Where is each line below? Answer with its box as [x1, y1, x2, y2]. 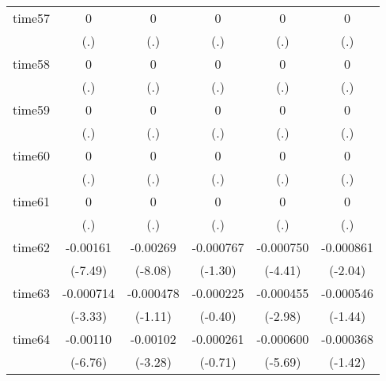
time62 [13, 238, 51, 256]
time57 [13, 9, 51, 27]
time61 [13, 192, 51, 210]
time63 [13, 284, 51, 302]
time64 [13, 330, 51, 348]
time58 [13, 55, 51, 73]
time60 [13, 146, 51, 164]
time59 [13, 100, 51, 119]
